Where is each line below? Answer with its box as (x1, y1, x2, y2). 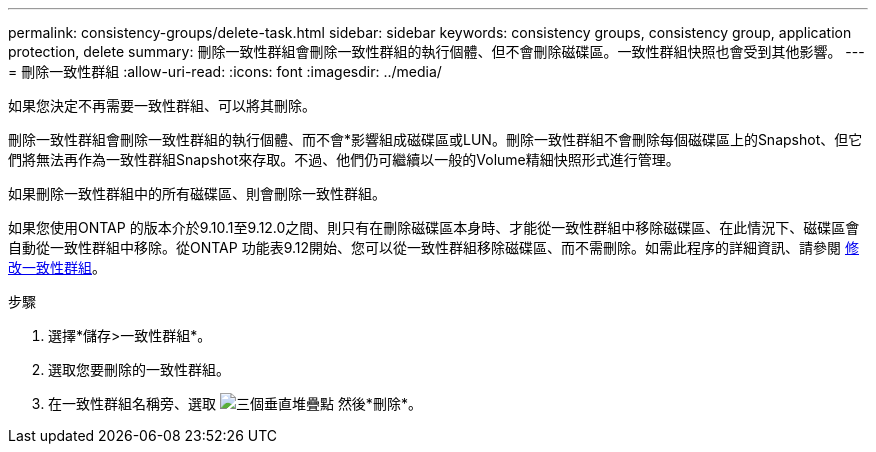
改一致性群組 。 (8, 259, 106, 276)
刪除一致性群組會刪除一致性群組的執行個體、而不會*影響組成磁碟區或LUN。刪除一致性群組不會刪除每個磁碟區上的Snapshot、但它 (8, 131, 863, 148)
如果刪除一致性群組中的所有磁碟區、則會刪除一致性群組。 (8, 185, 386, 202)
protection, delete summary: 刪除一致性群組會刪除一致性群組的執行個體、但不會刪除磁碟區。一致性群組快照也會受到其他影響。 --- (8, 43, 865, 60)
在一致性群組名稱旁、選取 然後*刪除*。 (48, 395, 422, 412)
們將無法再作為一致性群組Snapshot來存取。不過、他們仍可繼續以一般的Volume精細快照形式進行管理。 (8, 151, 680, 168)
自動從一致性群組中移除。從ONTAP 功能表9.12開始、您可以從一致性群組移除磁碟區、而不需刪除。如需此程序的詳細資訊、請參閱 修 (8, 239, 859, 256)
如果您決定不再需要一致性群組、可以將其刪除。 (8, 97, 316, 114)
